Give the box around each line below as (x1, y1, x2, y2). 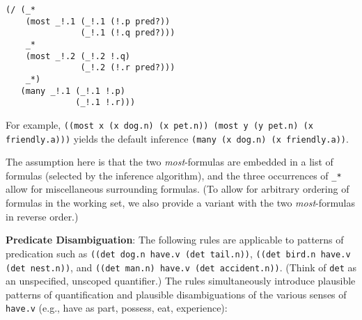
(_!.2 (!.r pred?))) (80, 63, 175, 73)
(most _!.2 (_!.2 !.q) (25, 51, 130, 61)
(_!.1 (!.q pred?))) (80, 28, 175, 38)
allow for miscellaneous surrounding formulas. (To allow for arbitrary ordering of (6, 182, 349, 196)
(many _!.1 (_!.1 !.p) (20, 86, 125, 96)
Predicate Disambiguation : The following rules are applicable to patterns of (6, 232, 344, 247)
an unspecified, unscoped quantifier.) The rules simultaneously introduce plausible (6, 273, 356, 288)
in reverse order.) (6, 209, 79, 223)
